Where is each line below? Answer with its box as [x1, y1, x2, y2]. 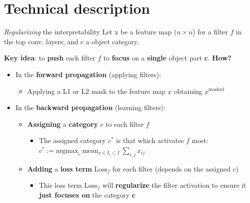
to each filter [105, 118, 144, 129]
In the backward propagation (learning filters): [15, 102, 166, 113]
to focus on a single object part [103, 53, 202, 63]
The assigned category [39, 135, 106, 145]
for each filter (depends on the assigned [112, 163, 231, 174]
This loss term [39, 180, 82, 190]
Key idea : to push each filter [4, 53, 96, 63]
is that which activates [116, 135, 184, 145]
